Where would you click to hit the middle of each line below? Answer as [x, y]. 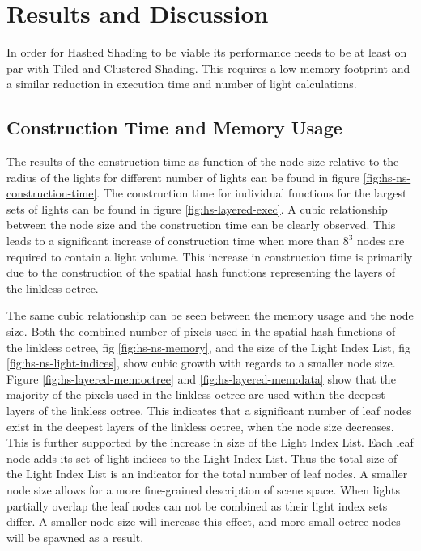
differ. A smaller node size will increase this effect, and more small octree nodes [204, 521]
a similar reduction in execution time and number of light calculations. [182, 84]
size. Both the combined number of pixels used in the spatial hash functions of [201, 331]
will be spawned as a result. [75, 537]
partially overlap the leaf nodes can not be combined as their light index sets [197, 505]
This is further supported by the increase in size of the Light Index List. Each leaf [210, 442]
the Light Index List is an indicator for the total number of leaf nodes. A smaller [207, 474]
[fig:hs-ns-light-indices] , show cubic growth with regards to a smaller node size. [201, 363]
